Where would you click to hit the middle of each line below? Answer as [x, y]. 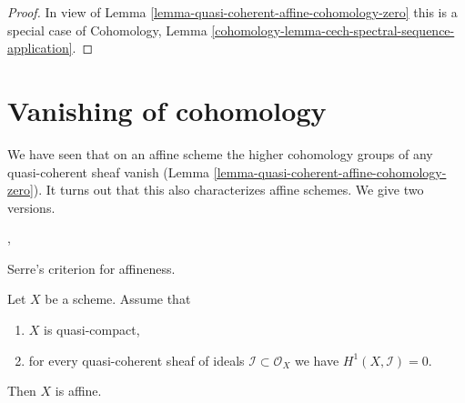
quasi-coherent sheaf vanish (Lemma [109, 171]
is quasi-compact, [92, 330]
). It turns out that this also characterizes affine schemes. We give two [228, 190]
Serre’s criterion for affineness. [91, 268]
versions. [31, 207]
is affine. [78, 391]
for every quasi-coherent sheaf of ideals [136, 360]
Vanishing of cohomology [167, 110]
